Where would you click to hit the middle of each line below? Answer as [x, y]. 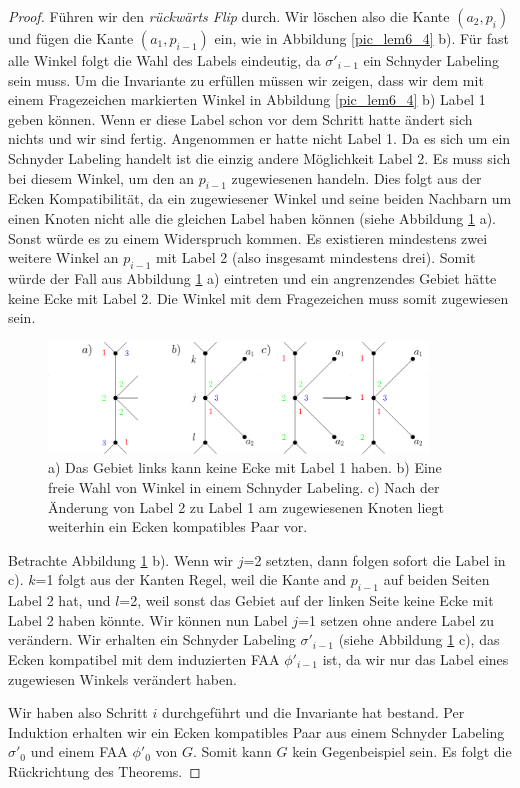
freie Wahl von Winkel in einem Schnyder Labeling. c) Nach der [244, 487]
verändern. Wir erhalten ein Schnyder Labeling [152, 639]
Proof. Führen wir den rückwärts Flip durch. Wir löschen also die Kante [229, 16]
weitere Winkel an [63, 257]
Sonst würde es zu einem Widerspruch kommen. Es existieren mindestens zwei [248, 237]
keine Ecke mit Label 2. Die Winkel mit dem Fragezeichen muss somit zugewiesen [258, 297]
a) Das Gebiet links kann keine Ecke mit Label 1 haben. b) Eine [245, 467]
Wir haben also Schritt [78, 712]
